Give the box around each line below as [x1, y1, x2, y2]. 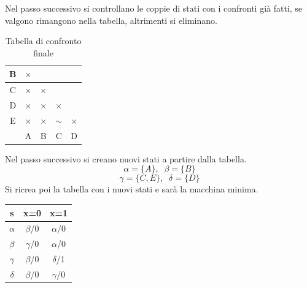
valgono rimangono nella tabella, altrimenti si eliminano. [5, 13, 217, 26]
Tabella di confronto [5, 34, 82, 47]
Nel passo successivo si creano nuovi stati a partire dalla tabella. [5, 152, 247, 165]
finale [33, 46, 53, 59]
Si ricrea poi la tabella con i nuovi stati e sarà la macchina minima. [5, 183, 258, 195]
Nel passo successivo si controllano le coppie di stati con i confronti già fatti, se [5, 2, 303, 14]
